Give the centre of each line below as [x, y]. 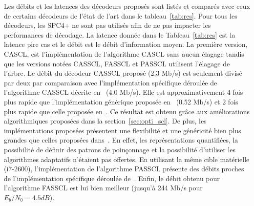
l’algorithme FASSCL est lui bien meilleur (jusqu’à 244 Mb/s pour [103, 188]
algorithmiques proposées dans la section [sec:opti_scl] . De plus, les [105, 121]
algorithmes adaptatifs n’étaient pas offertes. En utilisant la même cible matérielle [127, 159]
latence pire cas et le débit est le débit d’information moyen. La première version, [126, 44]
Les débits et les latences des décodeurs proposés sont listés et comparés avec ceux [127, 6]
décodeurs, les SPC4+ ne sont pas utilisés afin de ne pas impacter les [107, 25]
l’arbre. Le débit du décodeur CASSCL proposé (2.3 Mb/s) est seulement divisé [123, 73]
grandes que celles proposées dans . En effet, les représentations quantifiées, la [121, 140]
